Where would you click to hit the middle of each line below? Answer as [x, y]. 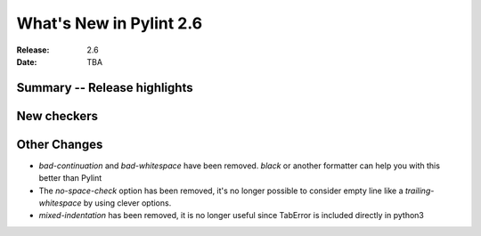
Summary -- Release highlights [105, 88]
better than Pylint [70, 178]
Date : [27, 61]
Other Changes [60, 144]
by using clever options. [127, 203]
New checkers [57, 116]
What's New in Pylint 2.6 [110, 23]
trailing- [420, 191]
